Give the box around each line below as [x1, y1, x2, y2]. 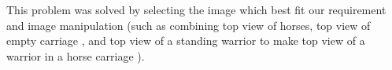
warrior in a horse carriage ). [6, 47, 145, 64]
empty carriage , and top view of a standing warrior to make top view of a [6, 32, 365, 49]
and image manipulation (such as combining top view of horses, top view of [6, 17, 371, 33]
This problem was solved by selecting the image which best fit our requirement [6, 2, 386, 17]
